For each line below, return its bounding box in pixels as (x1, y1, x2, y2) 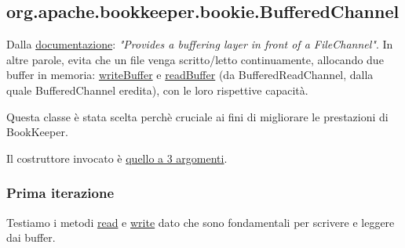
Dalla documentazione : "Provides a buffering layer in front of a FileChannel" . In (6, 36, 393, 52)
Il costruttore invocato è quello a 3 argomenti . (6, 149, 228, 166)
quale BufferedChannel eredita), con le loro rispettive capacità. (6, 81, 308, 98)
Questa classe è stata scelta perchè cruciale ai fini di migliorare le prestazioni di (6, 108, 389, 124)
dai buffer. (6, 229, 56, 246)
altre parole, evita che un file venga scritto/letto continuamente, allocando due (6, 51, 384, 67)
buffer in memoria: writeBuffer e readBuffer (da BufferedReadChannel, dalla (6, 66, 374, 83)
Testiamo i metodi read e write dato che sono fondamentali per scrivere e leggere (6, 214, 395, 230)
